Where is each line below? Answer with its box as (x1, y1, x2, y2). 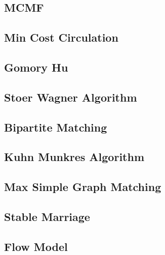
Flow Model (4, 238, 68, 254)
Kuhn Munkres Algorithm (4, 149, 145, 165)
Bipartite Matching (4, 119, 107, 135)
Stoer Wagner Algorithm (4, 89, 137, 105)
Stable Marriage (4, 208, 90, 224)
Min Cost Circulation (4, 29, 118, 45)
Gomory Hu (4, 59, 68, 75)
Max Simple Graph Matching (4, 179, 161, 195)
